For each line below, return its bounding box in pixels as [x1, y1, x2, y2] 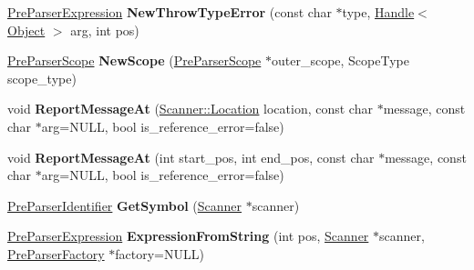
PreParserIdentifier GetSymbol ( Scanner [7, 195, 242, 215]
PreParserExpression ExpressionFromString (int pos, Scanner [7, 226, 369, 245]
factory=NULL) [115, 244, 204, 263]
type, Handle [342, 3, 415, 21]
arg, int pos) [70, 20, 139, 39]
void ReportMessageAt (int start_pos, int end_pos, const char [7, 147, 375, 166]
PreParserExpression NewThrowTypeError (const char [7, 3, 332, 21]
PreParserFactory [7, 244, 105, 263]
